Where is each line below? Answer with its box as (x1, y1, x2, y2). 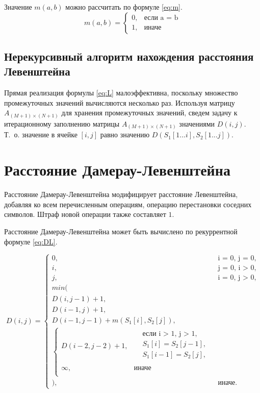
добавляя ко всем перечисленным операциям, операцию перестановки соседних (4, 199, 252, 209)
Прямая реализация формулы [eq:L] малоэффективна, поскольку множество (4, 87, 238, 98)
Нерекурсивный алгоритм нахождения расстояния (4, 48, 254, 64)
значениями (179, 118, 215, 129)
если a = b (144, 14, 178, 22)
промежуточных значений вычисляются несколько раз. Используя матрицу (4, 97, 235, 108)
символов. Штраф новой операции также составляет (4, 209, 166, 219)
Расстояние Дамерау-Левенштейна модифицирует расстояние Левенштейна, (4, 189, 238, 200)
